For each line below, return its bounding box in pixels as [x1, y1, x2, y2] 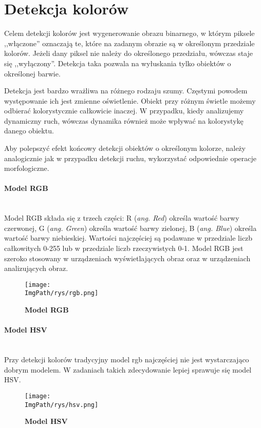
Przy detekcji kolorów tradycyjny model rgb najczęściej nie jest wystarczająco [4, 354, 249, 365]
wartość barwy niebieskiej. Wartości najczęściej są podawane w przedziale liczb [4, 232, 253, 243]
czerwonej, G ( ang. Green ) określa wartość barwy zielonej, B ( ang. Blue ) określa [4, 222, 257, 233]
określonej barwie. [4, 68, 61, 79]
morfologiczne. [4, 163, 49, 173]
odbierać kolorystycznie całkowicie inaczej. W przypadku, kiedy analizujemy [4, 105, 244, 116]
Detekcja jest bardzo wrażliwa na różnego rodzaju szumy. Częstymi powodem [4, 85, 248, 96]
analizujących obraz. [4, 263, 68, 274]
